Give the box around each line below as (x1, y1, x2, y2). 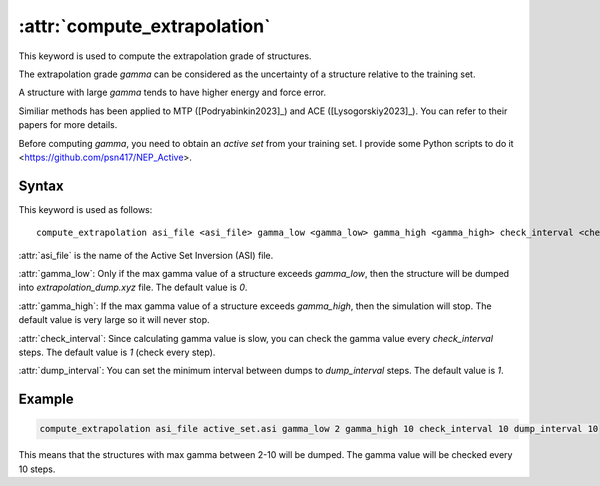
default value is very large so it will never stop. (18, 314, 210, 326)
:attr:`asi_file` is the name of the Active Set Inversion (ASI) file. (18, 249, 274, 261)
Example (18, 391, 74, 408)
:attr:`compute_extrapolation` (18, 15, 271, 37)
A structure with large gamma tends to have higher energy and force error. (18, 86, 327, 99)
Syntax (18, 177, 64, 194)
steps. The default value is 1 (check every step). (18, 346, 216, 358)
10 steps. (18, 463, 56, 475)
